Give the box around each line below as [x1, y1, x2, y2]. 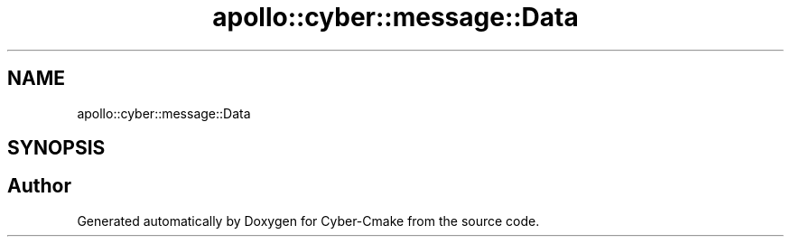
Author [7, 174, 71, 198]
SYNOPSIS [7, 136, 106, 160]
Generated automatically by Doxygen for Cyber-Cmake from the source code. [77, 212, 540, 229]
